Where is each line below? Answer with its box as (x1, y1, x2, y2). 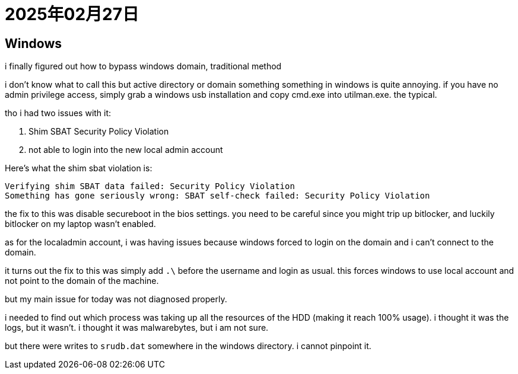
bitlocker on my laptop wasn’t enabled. (5, 219, 156, 229)
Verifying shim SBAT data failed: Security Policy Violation (5, 181, 295, 191)
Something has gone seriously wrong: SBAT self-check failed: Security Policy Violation (5, 191, 430, 201)
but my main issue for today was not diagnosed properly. (5, 294, 227, 305)
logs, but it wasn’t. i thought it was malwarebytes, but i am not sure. (5, 322, 269, 333)
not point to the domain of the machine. (5, 276, 159, 286)
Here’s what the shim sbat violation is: (5, 163, 152, 174)
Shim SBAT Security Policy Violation (28, 126, 169, 137)
